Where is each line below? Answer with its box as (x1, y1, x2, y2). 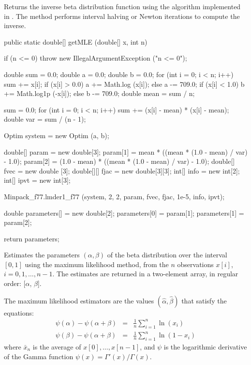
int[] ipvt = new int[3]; (4, 175, 71, 185)
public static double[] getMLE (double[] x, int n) (4, 36, 148, 47)
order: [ (4, 278, 26, 288)
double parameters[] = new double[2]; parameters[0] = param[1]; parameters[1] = (4, 207, 244, 218)
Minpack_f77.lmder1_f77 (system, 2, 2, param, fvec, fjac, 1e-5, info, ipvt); (4, 191, 225, 201)
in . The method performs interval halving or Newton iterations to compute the (4, 11, 240, 21)
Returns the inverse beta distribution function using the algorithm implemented (4, 1, 241, 11)
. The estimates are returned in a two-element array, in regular (52, 269, 238, 279)
